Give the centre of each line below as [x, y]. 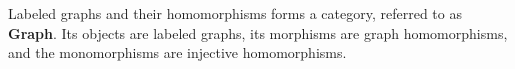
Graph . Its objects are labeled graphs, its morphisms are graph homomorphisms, [258, 32]
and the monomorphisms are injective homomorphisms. [177, 52]
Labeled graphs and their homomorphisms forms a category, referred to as [235, 13]
